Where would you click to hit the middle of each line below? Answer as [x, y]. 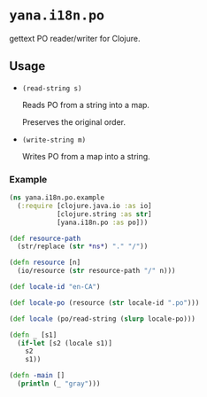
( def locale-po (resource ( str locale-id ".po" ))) [104, 303]
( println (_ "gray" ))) [59, 384]
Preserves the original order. [74, 121]
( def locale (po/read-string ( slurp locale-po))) [103, 319]
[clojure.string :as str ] [104, 214]
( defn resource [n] [45, 263]
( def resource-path [45, 238]
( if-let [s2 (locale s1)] [65, 343]
